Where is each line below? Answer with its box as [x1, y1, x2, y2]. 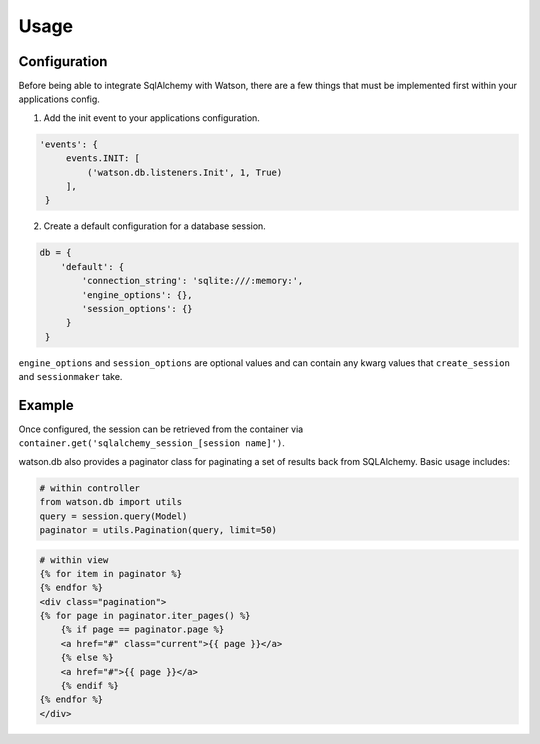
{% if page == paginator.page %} [60, 624, 225, 635]
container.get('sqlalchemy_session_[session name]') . [18, 437, 285, 449]
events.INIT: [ [65, 153, 140, 164]
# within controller [39, 482, 140, 494]
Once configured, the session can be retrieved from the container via [18, 423, 304, 435]
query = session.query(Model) [39, 510, 188, 522]
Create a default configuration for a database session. [43, 220, 267, 232]
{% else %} [60, 652, 114, 664]
